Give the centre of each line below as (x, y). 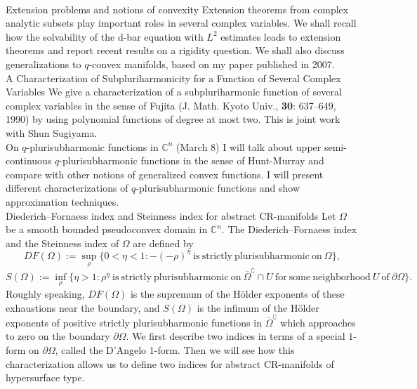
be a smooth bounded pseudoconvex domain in (107, 229)
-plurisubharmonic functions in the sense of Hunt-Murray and (192, 160)
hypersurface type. (45, 377)
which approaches (318, 322)
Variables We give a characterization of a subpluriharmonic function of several (174, 92)
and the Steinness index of (62, 243)
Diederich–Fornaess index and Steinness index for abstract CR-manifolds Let (171, 215)
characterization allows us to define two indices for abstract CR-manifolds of (170, 363)
